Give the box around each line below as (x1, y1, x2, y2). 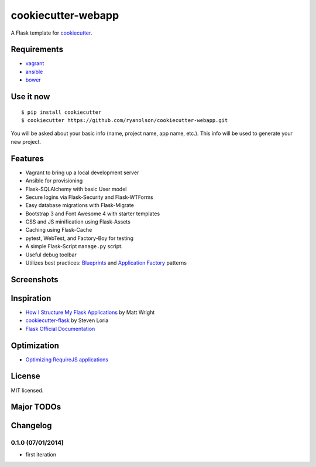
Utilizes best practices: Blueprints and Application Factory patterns (25, 259, 187, 266)
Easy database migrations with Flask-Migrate (25, 202, 135, 209)
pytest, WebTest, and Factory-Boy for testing (25, 235, 134, 242)
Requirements (11, 45, 64, 55)
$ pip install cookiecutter (21, 109, 102, 116)
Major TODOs (11, 402, 61, 412)
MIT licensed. (11, 387, 44, 394)
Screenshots (11, 275, 59, 285)
